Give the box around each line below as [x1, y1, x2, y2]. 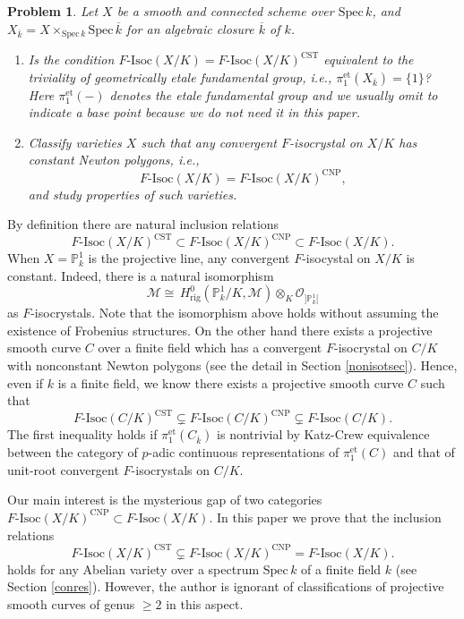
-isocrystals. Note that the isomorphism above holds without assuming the [30, 303, 439, 322]
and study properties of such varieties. [28, 184, 237, 203]
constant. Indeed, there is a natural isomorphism [7, 266, 274, 284]
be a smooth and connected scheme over [116, 2, 334, 20]
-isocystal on [302, 249, 371, 267]
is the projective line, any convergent [88, 249, 290, 267]
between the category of [7, 443, 138, 462]
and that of [392, 443, 455, 462]
